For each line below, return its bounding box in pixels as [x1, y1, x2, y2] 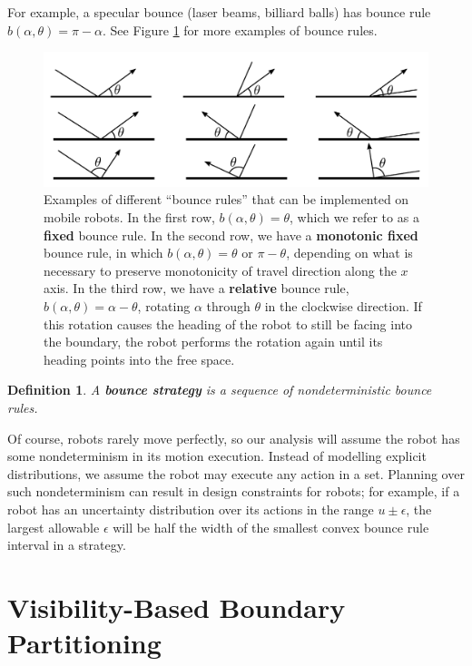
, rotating [137, 296, 191, 315]
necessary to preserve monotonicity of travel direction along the [44, 260, 397, 279]
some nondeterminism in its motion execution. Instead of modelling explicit [7, 446, 427, 465]
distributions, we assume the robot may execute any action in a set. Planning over [7, 464, 465, 483]
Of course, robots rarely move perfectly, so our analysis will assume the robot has [7, 428, 460, 447]
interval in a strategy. [7, 535, 126, 554]
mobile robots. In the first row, [44, 208, 215, 227]
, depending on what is [286, 243, 413, 262]
